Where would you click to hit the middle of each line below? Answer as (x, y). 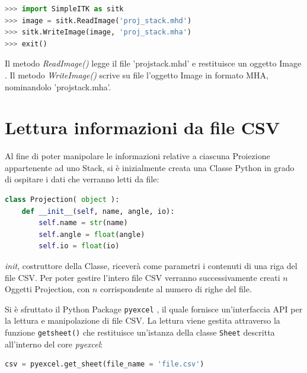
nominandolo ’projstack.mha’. (58, 86)
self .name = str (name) (83, 223)
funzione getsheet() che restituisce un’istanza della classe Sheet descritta (140, 332)
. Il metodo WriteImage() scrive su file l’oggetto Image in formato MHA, (137, 75)
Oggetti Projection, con (47, 289)
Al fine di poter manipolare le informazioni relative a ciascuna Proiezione (137, 156)
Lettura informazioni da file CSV (143, 127)
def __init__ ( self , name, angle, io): (98, 211)
